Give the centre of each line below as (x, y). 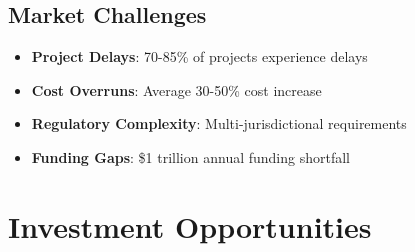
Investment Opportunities (190, 225)
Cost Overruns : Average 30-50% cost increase (176, 89)
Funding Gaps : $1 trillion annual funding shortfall (190, 156)
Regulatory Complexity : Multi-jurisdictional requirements (219, 123)
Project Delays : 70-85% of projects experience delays (199, 56)
